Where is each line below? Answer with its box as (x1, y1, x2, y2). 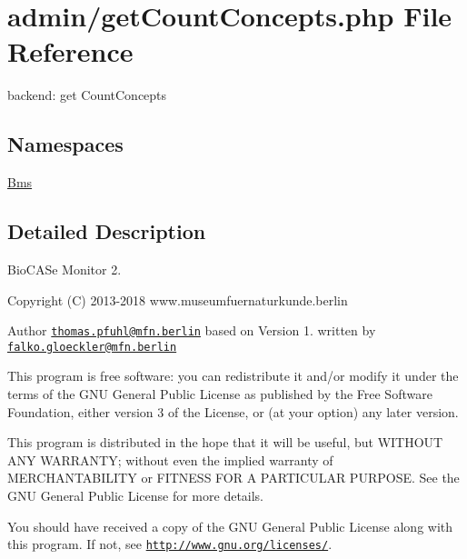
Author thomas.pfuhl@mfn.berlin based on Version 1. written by (7, 321, 376, 340)
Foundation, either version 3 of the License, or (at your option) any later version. (7, 402, 459, 421)
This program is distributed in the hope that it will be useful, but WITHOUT (7, 433, 443, 452)
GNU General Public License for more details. (7, 485, 264, 504)
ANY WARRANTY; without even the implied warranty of (7, 450, 333, 469)
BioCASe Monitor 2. (7, 259, 122, 278)
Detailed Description (7, 217, 206, 245)
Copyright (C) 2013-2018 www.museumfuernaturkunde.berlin (7, 290, 348, 309)
